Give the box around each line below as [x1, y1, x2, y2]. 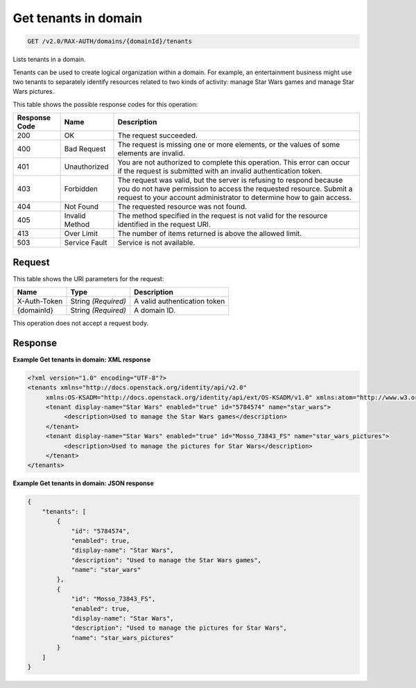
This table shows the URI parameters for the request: [12, 274, 164, 283]
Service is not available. [117, 238, 196, 248]
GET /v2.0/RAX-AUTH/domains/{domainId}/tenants [27, 37, 192, 45]
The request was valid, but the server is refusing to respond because [117, 176, 343, 185]
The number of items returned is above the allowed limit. [117, 229, 302, 239]
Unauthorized [64, 162, 109, 171]
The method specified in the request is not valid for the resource [117, 211, 328, 221]
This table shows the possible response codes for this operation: [12, 100, 198, 108]
